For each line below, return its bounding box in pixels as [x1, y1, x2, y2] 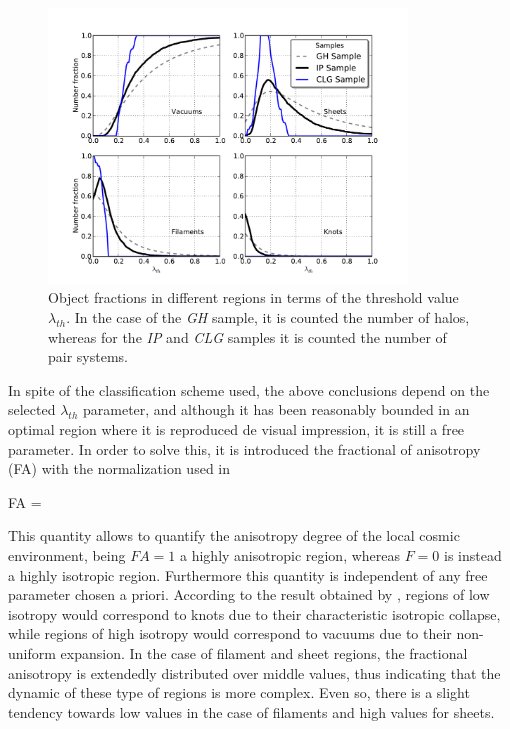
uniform [8, 642, 56, 663]
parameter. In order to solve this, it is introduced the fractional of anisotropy [8, 438, 481, 459]
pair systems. [48, 346, 128, 367]
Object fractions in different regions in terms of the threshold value [48, 287, 459, 308]
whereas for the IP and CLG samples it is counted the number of [48, 326, 447, 347]
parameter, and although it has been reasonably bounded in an [82, 399, 470, 420]
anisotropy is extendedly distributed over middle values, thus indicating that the [8, 662, 501, 683]
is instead [444, 544, 502, 565]
